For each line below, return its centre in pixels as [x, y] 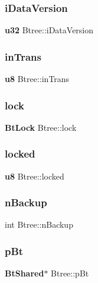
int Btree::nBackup [39, 224]
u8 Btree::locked [35, 176]
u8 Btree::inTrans [37, 79]
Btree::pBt [70, 273]
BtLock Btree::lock [41, 127]
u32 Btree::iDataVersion [49, 30]
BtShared [24, 273]
